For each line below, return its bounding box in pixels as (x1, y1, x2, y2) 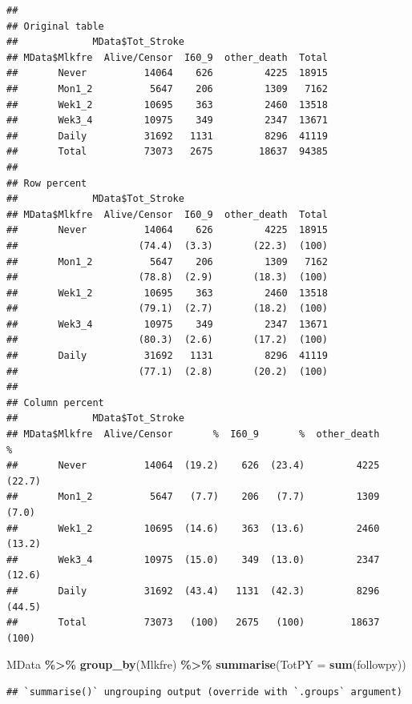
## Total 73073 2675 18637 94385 (6, 146, 328, 158)
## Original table (6, 20, 104, 32)
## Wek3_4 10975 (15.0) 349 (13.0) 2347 (6, 553, 380, 565)
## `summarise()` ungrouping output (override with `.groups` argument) (6, 686, 402, 698)
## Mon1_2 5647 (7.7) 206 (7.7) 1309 (6, 491, 380, 503)
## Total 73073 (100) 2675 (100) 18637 (6, 617, 380, 629)
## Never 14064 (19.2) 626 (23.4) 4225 (6, 460, 380, 472)
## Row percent (6, 177, 87, 189)
